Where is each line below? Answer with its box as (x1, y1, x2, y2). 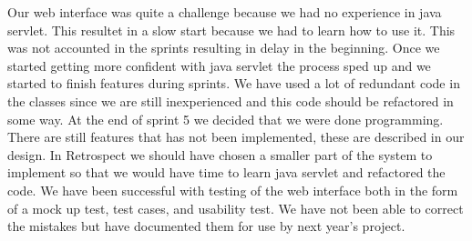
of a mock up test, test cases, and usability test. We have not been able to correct (7, 198, 464, 217)
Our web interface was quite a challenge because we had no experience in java (7, 3, 442, 21)
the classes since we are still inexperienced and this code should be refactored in (7, 91, 454, 110)
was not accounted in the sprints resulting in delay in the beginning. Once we (7, 38, 440, 57)
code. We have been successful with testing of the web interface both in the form (7, 180, 458, 199)
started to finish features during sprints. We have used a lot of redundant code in (7, 74, 460, 93)
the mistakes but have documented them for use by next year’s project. (7, 216, 405, 236)
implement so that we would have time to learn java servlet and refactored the (7, 163, 446, 182)
